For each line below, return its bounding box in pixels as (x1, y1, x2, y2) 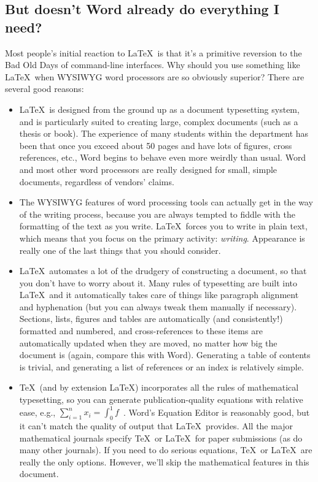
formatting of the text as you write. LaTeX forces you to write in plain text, (19, 220, 308, 232)
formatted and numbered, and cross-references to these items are (19, 324, 263, 337)
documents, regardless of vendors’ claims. (19, 175, 174, 188)
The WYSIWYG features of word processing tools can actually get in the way (19, 196, 313, 208)
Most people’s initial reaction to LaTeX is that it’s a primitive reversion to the (5, 46, 302, 59)
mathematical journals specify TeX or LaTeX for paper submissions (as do (19, 431, 303, 444)
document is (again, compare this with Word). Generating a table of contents (19, 348, 311, 361)
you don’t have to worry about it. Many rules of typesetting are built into (19, 276, 298, 289)
